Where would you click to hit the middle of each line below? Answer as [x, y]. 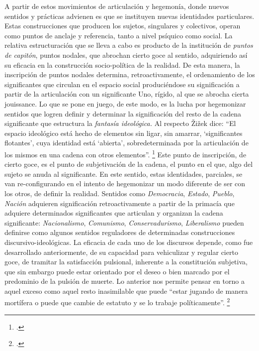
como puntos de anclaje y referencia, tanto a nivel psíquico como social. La [119, 35]
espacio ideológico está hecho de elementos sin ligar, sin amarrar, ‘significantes [124, 133]
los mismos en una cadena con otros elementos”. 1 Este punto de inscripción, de [126, 153]
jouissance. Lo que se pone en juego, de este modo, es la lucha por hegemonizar [125, 103]
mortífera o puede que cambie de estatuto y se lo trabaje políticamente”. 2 [117, 302]
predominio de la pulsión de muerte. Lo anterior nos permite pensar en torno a [125, 281]
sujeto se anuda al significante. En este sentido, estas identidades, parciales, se [124, 174]
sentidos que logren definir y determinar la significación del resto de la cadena [123, 113]
